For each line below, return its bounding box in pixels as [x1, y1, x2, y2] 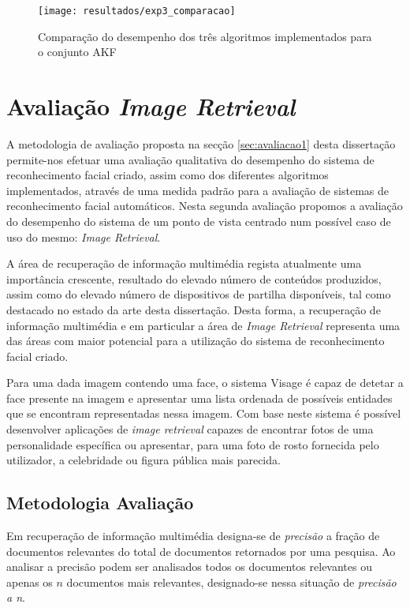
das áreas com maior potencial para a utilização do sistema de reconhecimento [6, 332, 385, 349]
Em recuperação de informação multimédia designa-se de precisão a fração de [6, 527, 380, 544]
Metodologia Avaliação [6, 490, 194, 515]
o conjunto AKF [38, 43, 117, 60]
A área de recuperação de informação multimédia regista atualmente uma [6, 255, 362, 272]
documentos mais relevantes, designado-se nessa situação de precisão [66, 573, 397, 590]
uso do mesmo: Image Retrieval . [6, 228, 161, 245]
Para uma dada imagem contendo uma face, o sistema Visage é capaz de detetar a [6, 374, 404, 391]
